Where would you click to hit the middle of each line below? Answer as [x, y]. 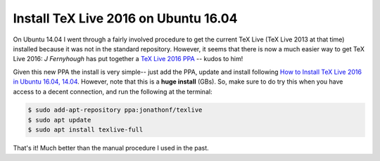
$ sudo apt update [59, 120]
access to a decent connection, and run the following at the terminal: [113, 91]
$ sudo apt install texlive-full [85, 130]
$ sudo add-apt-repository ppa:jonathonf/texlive [115, 110]
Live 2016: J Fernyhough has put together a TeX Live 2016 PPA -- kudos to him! [128, 59]
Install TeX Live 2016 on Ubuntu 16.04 [125, 18]
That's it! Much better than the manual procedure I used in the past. [111, 148]
